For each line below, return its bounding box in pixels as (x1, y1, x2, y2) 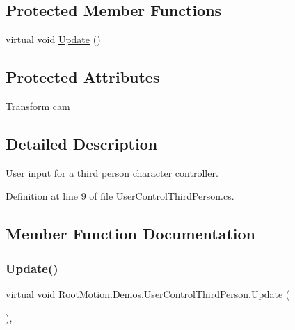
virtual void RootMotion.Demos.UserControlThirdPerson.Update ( (6, 286, 290, 301)
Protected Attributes (6, 66, 160, 88)
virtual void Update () (6, 32, 101, 47)
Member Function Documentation (6, 223, 256, 244)
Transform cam (6, 99, 70, 113)
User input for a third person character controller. (6, 165, 218, 180)
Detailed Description (6, 132, 158, 154)
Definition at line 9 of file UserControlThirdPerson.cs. (6, 189, 234, 203)
